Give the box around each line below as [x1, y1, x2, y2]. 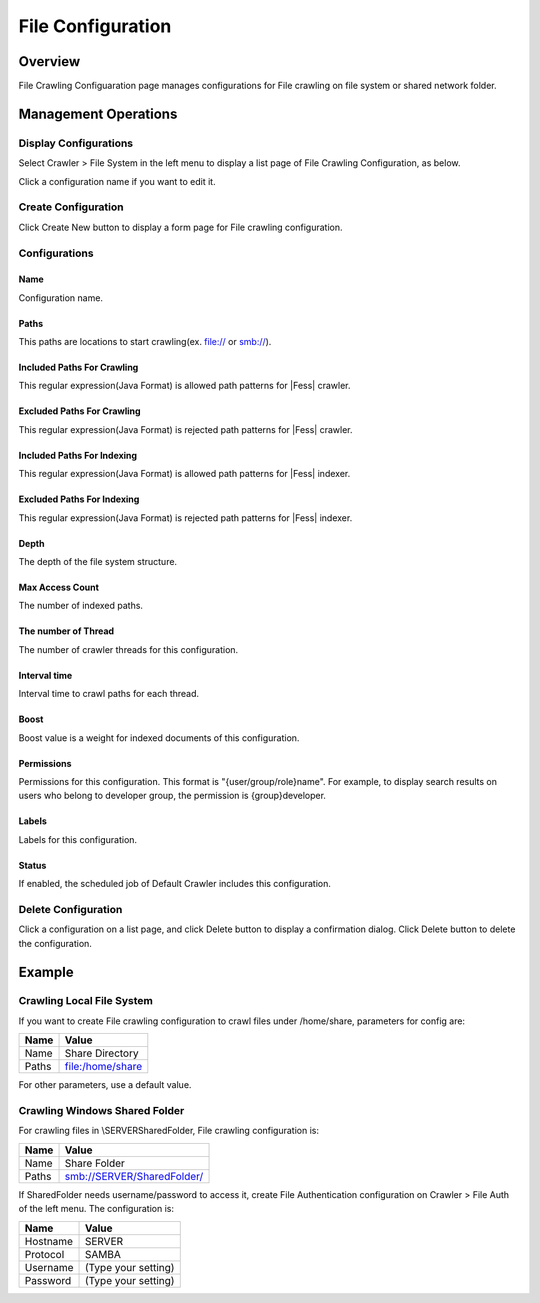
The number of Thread [18, 625, 115, 637]
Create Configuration [18, 200, 124, 214]
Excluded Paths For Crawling [18, 405, 141, 417]
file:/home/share [64, 1060, 143, 1074]
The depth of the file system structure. [18, 556, 178, 568]
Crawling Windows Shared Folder [18, 1104, 185, 1118]
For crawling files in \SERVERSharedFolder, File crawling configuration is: [18, 1125, 320, 1137]
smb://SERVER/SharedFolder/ [64, 1169, 204, 1183]
